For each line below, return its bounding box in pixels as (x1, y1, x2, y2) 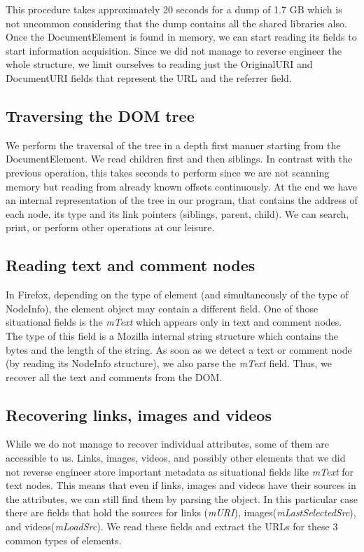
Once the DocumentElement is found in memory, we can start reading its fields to (6, 29, 357, 44)
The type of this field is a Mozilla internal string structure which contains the (6, 328, 338, 343)
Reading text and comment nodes (6, 254, 255, 276)
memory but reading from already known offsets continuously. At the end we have (6, 179, 358, 193)
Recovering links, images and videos (6, 403, 272, 425)
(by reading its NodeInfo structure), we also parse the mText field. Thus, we (6, 356, 332, 371)
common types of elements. (6, 532, 122, 547)
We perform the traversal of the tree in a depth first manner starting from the (6, 137, 341, 152)
